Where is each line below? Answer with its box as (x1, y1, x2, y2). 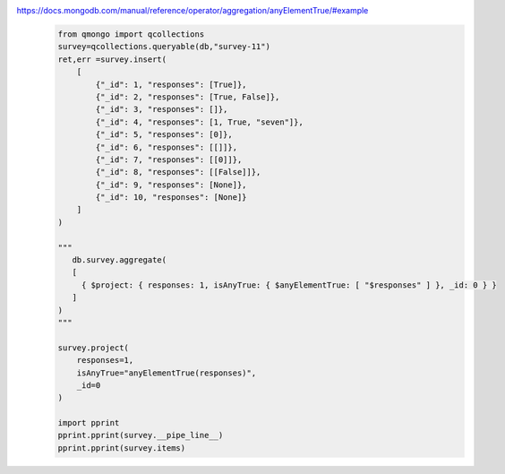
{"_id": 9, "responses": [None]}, (95, 179, 247, 190)
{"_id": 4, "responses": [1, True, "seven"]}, (95, 116, 304, 127)
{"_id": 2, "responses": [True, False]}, (95, 91, 280, 102)
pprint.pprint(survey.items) (57, 443, 186, 452)
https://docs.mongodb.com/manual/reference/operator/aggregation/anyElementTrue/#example (16, 5, 369, 15)
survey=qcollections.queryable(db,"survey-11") (57, 41, 270, 52)
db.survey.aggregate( (72, 255, 167, 265)
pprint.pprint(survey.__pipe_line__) (57, 430, 224, 441)
